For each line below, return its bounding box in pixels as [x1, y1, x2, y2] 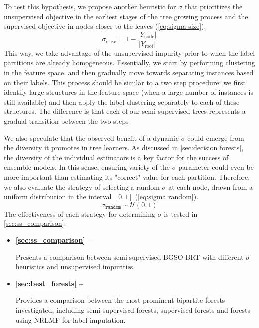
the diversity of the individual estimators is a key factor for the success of [4, 152, 229, 162]
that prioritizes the [184, 1, 243, 11]
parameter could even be [178, 162, 254, 172]
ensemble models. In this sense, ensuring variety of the [4, 162, 170, 172]
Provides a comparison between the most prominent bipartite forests [15, 295, 225, 305]
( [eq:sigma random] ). [135, 191, 199, 202]
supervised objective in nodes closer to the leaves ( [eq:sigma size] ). [4, 21, 206, 31]
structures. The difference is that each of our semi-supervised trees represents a [4, 106, 246, 116]
